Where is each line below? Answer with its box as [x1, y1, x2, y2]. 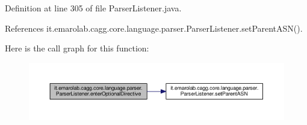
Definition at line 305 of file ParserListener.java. [5, 2, 182, 14]
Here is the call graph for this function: [5, 42, 149, 54]
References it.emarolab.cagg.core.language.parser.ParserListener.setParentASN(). [5, 22, 303, 34]
